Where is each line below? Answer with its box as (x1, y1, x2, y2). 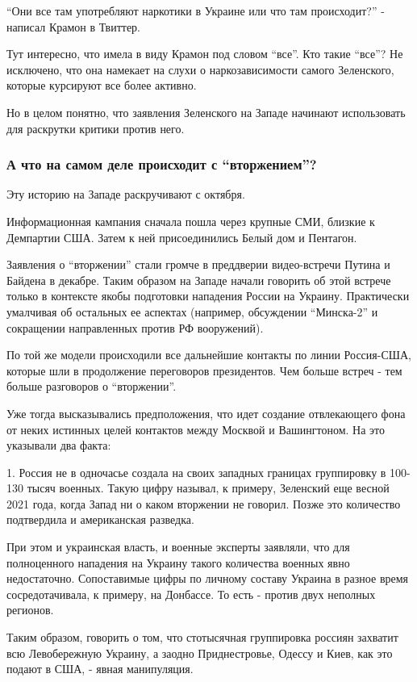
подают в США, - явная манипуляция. (6, 660, 194, 677)
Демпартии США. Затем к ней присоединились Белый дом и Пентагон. (6, 228, 357, 245)
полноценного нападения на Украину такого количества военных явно (6, 554, 350, 571)
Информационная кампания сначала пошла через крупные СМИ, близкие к (6, 212, 375, 229)
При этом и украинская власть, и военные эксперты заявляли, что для (6, 538, 350, 555)
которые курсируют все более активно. (6, 77, 197, 94)
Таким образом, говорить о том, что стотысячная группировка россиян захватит (6, 629, 398, 646)
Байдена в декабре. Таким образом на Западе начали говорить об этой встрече (6, 271, 391, 288)
